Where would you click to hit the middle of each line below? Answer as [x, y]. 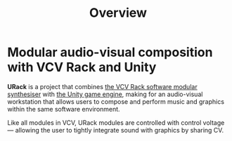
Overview [118, 13]
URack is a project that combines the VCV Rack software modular [103, 86]
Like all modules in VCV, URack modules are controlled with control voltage [116, 122]
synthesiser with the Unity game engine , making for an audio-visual [105, 94]
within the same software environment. [64, 109]
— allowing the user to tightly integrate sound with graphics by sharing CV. [115, 130]
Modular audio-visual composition [110, 52]
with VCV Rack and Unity [82, 67]
